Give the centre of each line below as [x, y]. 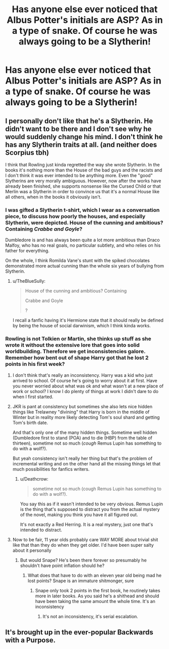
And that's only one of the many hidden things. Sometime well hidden [85, 432]
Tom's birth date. [30, 422]
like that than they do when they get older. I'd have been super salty [83, 545]
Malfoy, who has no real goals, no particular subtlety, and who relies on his [83, 245]
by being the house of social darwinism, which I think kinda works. [82, 326]
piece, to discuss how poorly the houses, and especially [75, 216]
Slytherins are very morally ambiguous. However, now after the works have [83, 181]
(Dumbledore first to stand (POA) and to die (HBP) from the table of [82, 438]
